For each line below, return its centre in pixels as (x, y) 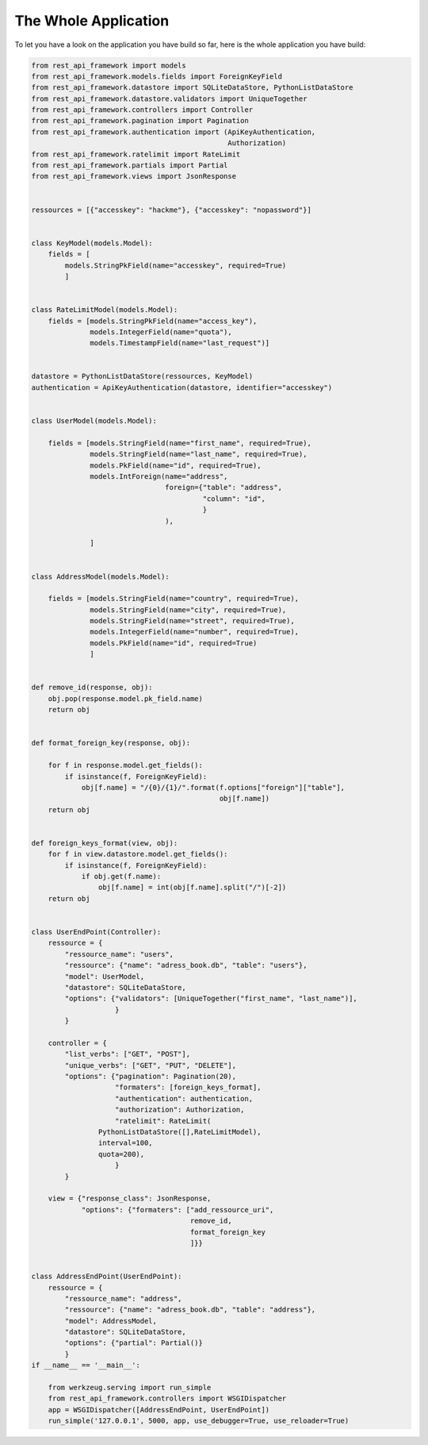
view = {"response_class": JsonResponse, (130, 1198)
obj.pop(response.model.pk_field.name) (126, 698)
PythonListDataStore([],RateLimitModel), (180, 1132)
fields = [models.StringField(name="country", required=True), (174, 599)
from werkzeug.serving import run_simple (130, 1388)
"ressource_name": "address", (123, 1299)
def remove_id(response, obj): (92, 688)
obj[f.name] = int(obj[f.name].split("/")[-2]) (192, 888)
